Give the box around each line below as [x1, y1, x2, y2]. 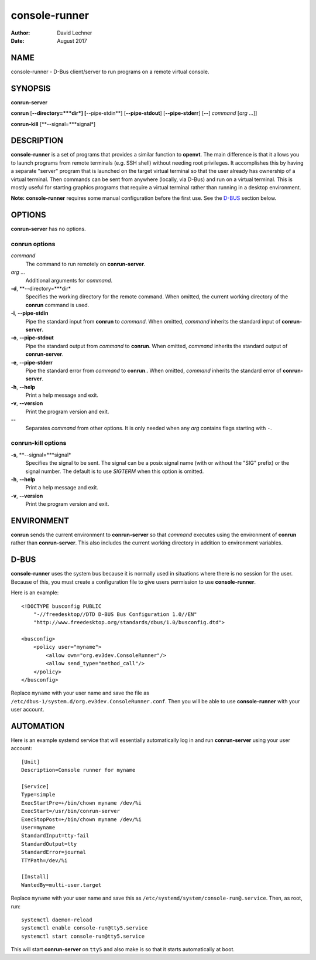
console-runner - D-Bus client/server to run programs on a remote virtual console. [11, 68, 209, 75]
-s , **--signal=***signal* [11, 451, 71, 458]
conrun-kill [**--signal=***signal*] [11, 120, 96, 127]
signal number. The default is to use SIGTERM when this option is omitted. [25, 468, 204, 475]
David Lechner [57, 29, 92, 36]
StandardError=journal [21, 849, 87, 856]
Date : [11, 37, 25, 44]
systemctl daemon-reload [21, 916, 92, 923]
